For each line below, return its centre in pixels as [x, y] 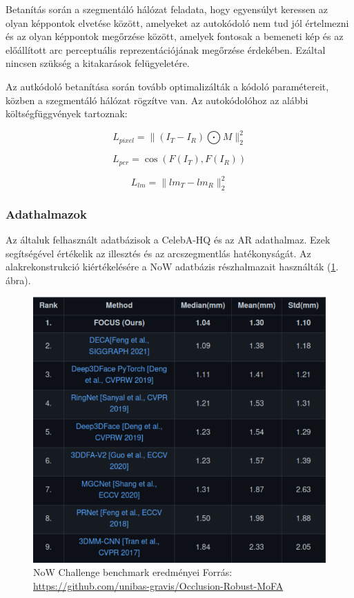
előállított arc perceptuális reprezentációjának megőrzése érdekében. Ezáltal [166, 49]
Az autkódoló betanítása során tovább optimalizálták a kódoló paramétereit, [167, 86]
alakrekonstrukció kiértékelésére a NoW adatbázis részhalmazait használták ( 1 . [172, 267]
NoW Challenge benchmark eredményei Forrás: [133, 572]
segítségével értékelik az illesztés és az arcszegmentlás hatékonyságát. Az [158, 253]
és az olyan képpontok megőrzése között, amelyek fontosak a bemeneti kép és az [175, 36]
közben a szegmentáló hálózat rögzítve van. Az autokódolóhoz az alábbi [157, 100]
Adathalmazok [46, 213]
